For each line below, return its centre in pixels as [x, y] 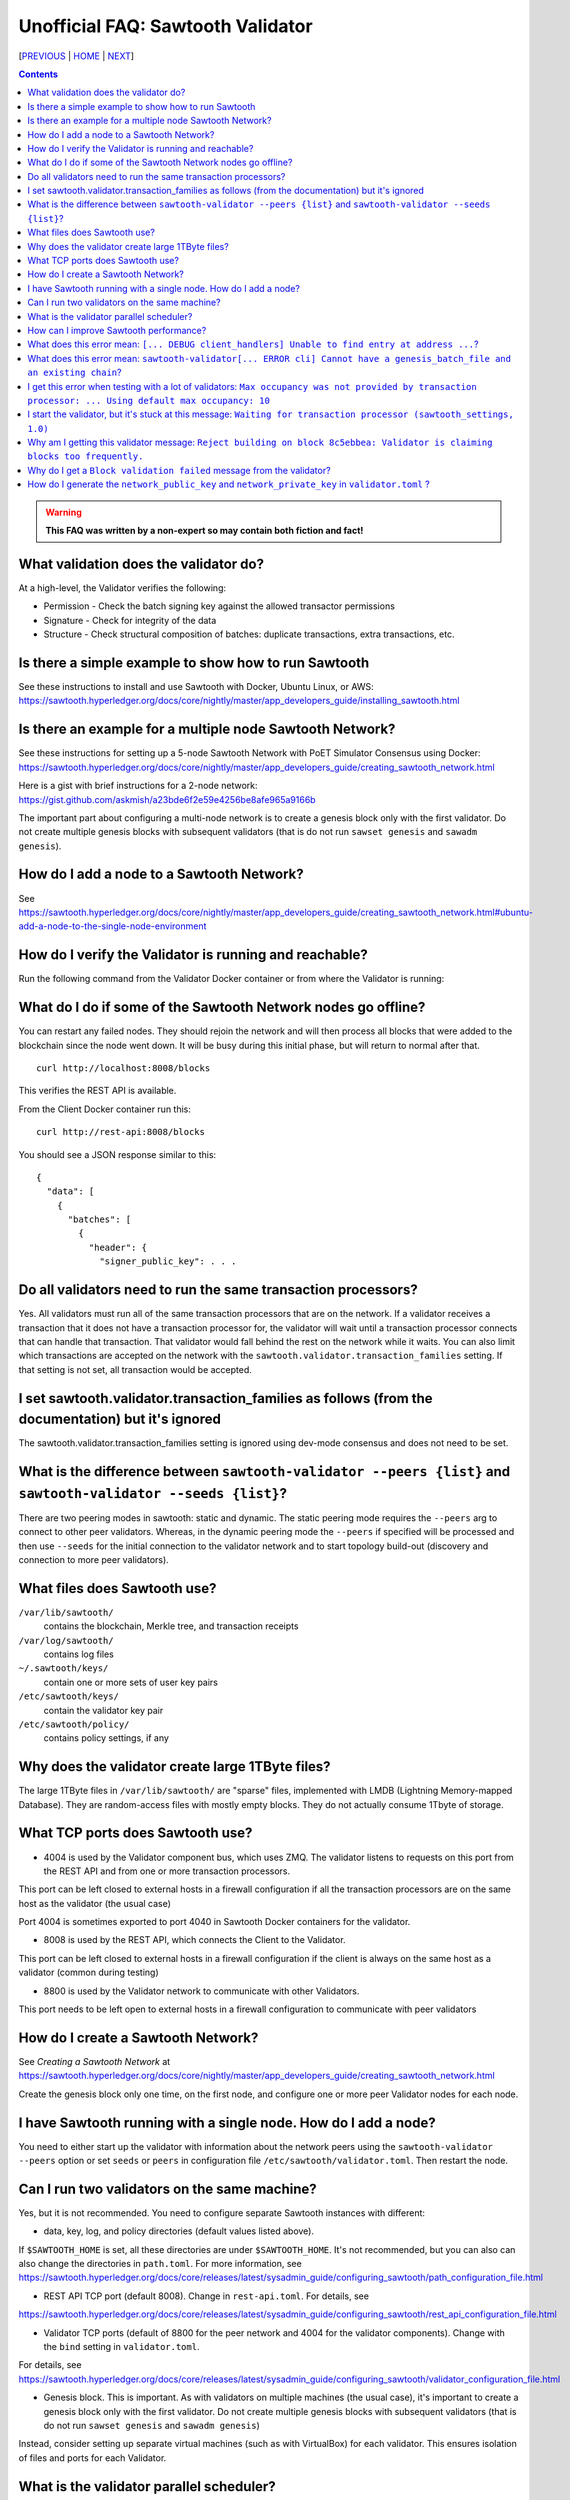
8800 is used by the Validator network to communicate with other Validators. [201, 1991]
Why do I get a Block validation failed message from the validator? [179, 470]
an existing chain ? [74, 372]
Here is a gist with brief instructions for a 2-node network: [138, 786]
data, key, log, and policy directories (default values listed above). [179, 2231]
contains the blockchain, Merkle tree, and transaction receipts [171, 1626]
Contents [38, 74]
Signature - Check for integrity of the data [130, 620]
